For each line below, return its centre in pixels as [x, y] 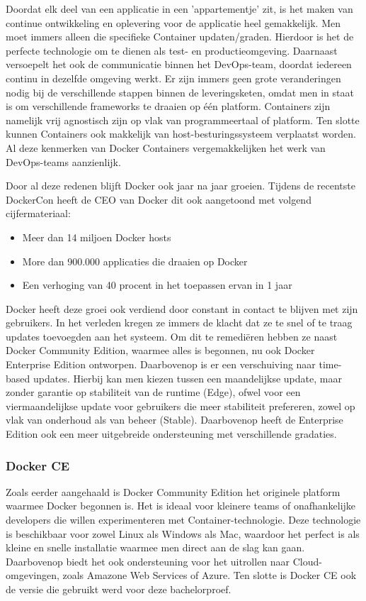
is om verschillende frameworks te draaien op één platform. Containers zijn [168, 106]
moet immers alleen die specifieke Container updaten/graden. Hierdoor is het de [180, 37]
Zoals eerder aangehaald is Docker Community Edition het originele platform [173, 491]
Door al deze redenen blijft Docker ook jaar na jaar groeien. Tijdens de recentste [181, 186]
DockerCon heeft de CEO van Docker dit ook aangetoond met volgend [159, 199]
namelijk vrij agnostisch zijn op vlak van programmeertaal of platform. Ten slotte [183, 120]
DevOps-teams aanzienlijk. [63, 161]
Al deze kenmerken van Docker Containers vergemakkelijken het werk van [166, 147]
